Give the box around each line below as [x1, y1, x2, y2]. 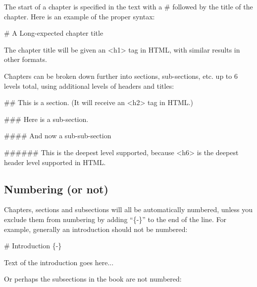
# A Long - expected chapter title [4, 28, 103, 38]
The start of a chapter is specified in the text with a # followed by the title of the [4, 1, 253, 11]
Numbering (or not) [4, 181, 108, 196]
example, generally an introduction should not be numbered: [4, 224, 188, 234]
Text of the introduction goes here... [4, 257, 114, 267]
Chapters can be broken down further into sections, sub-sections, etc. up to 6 [4, 70, 238, 81]
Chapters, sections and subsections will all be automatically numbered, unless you [4, 204, 253, 215]
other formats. [4, 54, 47, 64]
